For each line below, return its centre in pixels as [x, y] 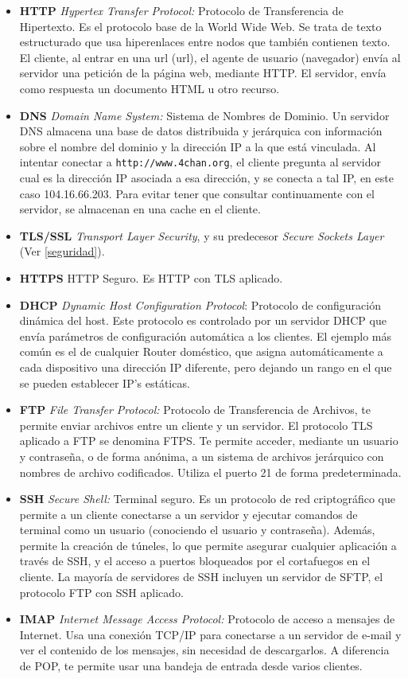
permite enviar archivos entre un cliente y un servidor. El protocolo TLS [196, 425]
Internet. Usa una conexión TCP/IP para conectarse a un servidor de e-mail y [210, 634]
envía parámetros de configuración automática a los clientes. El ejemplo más [206, 336]
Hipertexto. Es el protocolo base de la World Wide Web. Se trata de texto [200, 26]
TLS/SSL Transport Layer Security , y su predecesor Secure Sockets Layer [202, 235]
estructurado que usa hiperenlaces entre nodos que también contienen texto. [205, 42]
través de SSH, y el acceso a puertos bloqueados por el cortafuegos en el [195, 561]
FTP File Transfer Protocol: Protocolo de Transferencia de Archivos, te [195, 410]
